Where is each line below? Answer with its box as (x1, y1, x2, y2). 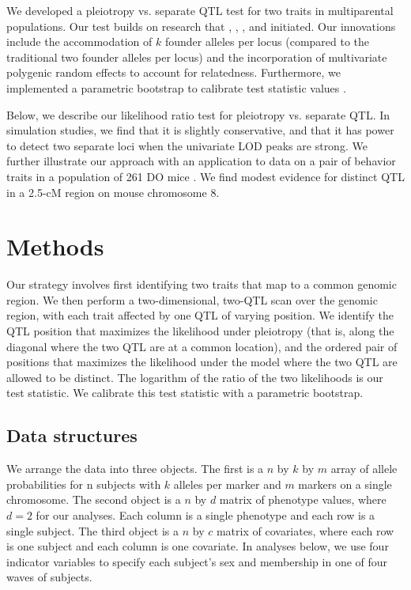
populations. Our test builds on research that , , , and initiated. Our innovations (6, 17, 396, 34)
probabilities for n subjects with (6, 475, 161, 492)
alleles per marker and (173, 475, 281, 492)
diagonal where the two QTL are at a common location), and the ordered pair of (6, 338, 398, 354)
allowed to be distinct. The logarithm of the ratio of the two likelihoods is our (6, 369, 383, 385)
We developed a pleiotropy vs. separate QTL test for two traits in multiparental (6, 2, 394, 18)
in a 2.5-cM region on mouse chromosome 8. (6, 183, 220, 200)
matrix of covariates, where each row (216, 522, 394, 539)
